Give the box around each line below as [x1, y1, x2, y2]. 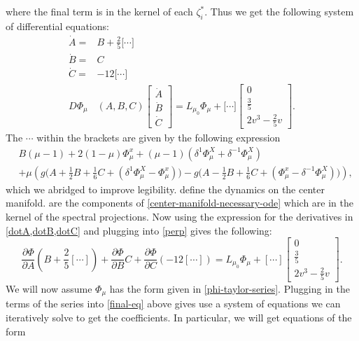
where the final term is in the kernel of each [6, 4, 193, 18]
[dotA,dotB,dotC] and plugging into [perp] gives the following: [6, 223, 272, 237]
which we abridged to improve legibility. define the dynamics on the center [6, 181, 325, 196]
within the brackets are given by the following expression [36, 130, 281, 145]
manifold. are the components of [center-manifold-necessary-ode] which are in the [6, 195, 353, 210]
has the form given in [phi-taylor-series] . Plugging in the [109, 281, 350, 296]
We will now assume [6, 281, 92, 296]
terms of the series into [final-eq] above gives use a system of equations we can [6, 296, 341, 311]
